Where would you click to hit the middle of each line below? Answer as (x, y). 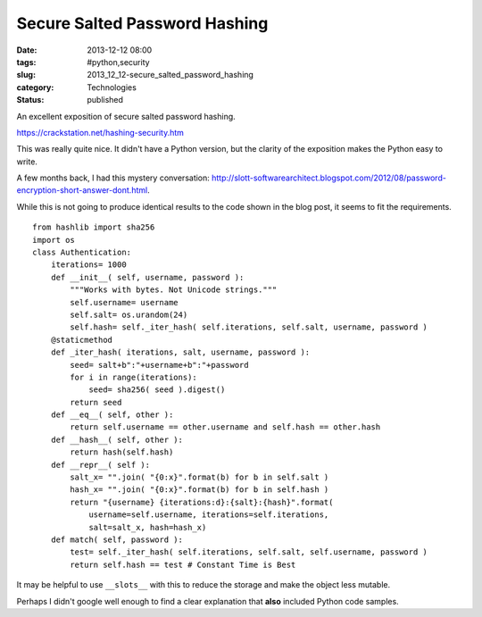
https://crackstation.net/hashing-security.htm (100, 132)
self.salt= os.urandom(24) (129, 314)
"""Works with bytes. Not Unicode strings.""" (174, 290)
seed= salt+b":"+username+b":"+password (159, 365)
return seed (96, 402)
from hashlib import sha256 (94, 227)
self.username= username (124, 302)
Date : (27, 50)
